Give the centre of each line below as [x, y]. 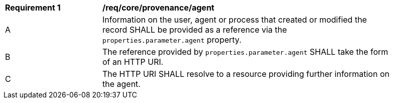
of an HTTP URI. [133, 62]
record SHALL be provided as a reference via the [195, 30]
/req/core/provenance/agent [158, 8]
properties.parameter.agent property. [172, 40]
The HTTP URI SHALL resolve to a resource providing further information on [246, 74]
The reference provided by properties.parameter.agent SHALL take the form [245, 52]
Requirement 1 [33, 8]
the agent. [121, 84]
